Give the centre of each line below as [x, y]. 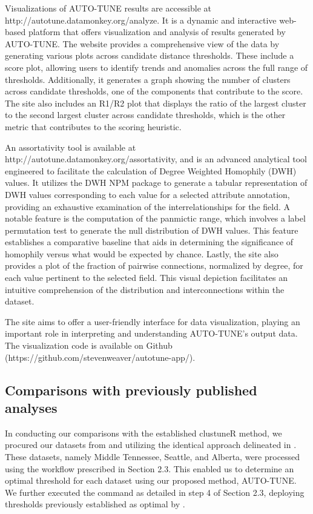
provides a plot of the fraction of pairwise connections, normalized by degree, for [154, 265]
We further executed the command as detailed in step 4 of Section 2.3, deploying [155, 492]
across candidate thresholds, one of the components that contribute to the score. [154, 91]
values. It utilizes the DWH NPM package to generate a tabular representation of [156, 183]
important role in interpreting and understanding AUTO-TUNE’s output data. [151, 333]
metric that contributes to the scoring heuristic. [93, 126]
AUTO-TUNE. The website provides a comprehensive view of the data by [142, 43]
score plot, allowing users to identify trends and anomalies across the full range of [156, 67]
